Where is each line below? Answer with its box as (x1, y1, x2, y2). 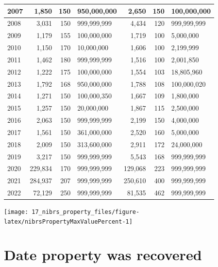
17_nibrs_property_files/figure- (32, 209, 140, 216)
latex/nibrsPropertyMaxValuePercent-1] (4, 218, 133, 225)
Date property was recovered (4, 244, 202, 264)
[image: (4, 209, 29, 216)
